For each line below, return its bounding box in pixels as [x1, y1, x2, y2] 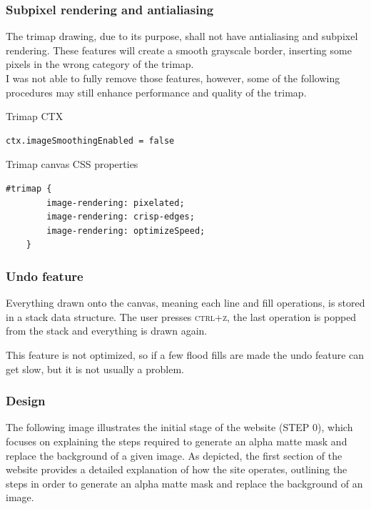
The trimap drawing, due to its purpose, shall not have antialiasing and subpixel [6, 29, 358, 44]
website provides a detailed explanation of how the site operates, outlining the [6, 462, 347, 477]
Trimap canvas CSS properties [6, 157, 138, 172]
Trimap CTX [6, 109, 63, 124]
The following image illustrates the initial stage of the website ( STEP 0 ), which [6, 420, 353, 435]
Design [6, 392, 46, 410]
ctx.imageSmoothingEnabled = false [6, 135, 175, 146]
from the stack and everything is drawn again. [6, 323, 208, 338]
